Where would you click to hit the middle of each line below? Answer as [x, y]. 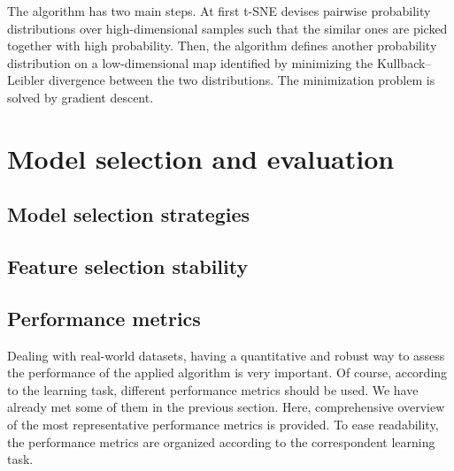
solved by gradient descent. [81, 97]
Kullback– [404, 62]
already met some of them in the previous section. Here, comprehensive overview [226, 407]
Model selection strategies [129, 214]
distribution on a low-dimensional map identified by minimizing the [190, 62]
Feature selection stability [128, 266]
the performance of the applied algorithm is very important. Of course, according [227, 372]
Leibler [26, 80]
